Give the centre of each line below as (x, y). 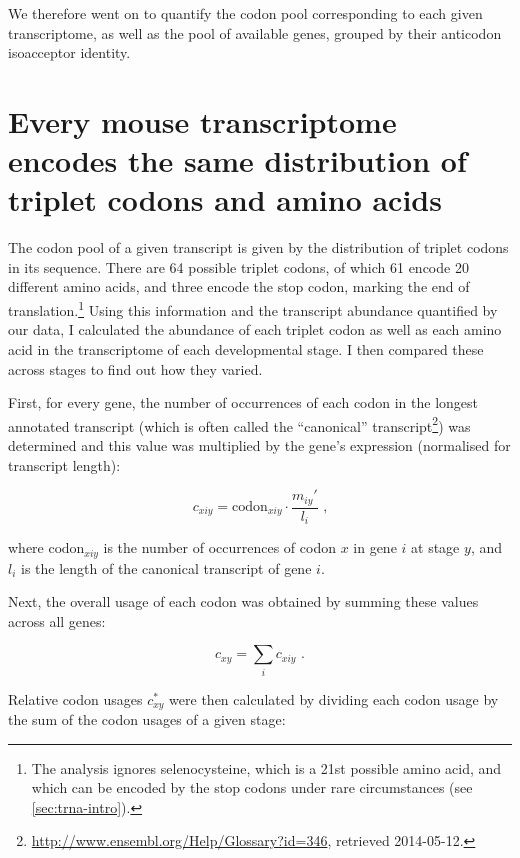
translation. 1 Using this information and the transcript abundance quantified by (253, 308)
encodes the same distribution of (237, 160)
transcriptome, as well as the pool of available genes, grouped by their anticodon (255, 32)
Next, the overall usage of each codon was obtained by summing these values (243, 601)
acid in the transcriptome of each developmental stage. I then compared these (246, 348)
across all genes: (57, 620)
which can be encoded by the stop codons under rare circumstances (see (252, 787)
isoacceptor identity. (69, 52)
